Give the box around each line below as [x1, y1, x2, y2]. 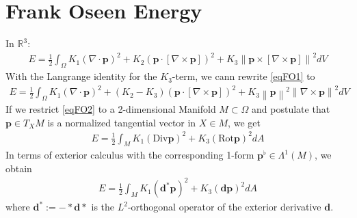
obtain [5, 161, 32, 176]
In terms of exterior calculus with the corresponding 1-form [5, 148, 254, 162]
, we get [228, 115, 261, 129]
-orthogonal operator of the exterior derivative [127, 200, 321, 214]
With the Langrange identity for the [5, 69, 157, 83]
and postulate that [252, 101, 330, 115]
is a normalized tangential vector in [47, 115, 196, 129]
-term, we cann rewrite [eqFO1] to [172, 69, 315, 83]
